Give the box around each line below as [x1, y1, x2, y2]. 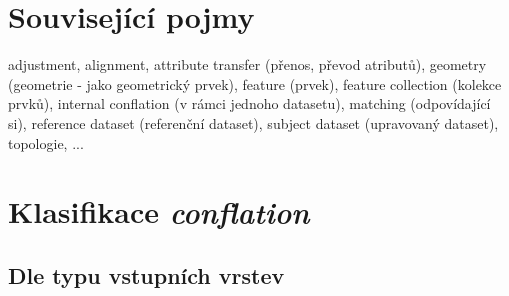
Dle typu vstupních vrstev [8, 259, 285, 290]
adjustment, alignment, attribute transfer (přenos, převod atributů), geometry [8, 54, 487, 75]
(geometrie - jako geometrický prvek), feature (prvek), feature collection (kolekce [8, 73, 502, 94]
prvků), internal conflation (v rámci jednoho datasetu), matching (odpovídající [8, 93, 491, 114]
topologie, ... [8, 132, 84, 153]
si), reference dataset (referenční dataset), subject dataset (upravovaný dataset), [8, 112, 499, 133]
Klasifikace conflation [8, 191, 310, 233]
